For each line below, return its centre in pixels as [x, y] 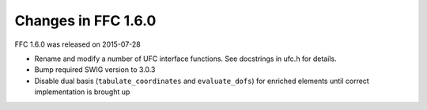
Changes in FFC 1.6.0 [85, 21]
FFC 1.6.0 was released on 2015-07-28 [78, 44]
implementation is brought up [82, 92]
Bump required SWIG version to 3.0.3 [95, 70]
